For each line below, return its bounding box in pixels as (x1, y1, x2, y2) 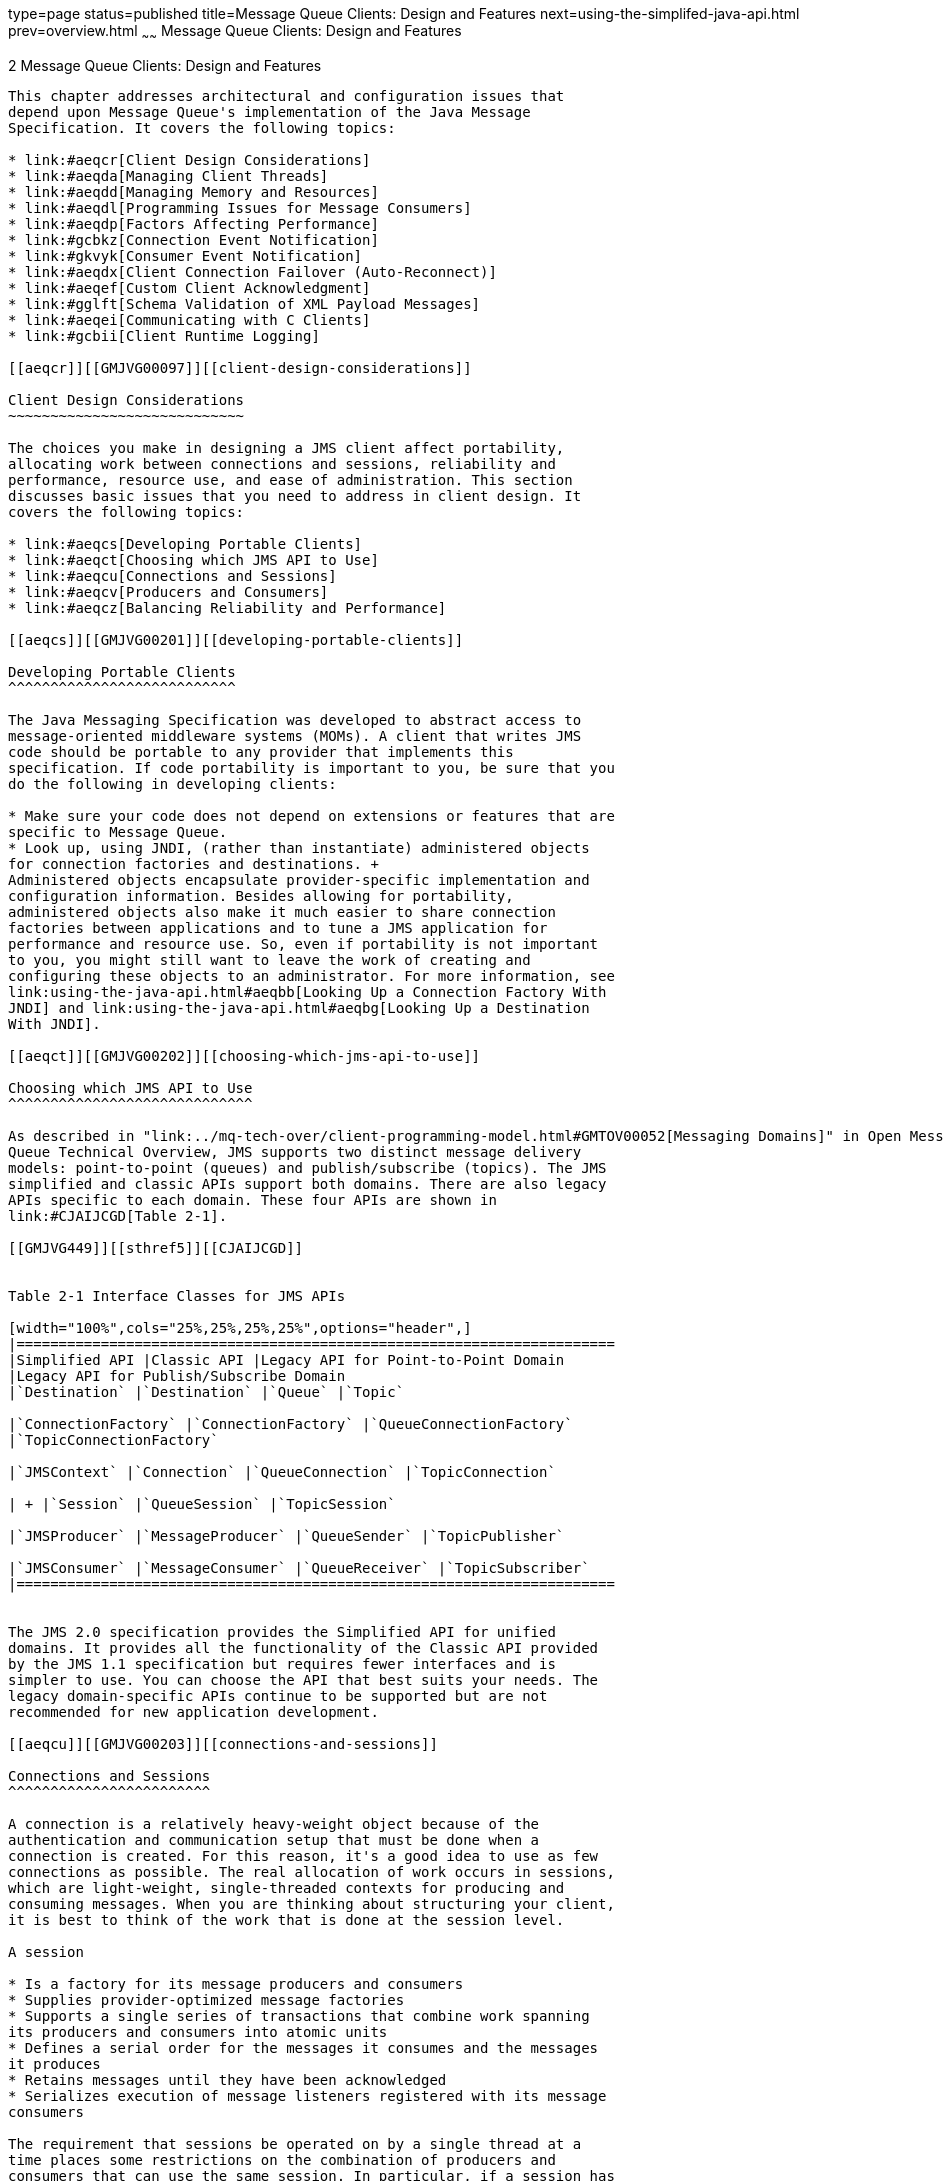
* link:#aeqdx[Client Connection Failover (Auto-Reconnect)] (8, 263, 497, 280)
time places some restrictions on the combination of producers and (8, 2151, 556, 2168)
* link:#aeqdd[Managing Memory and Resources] (8, 183, 379, 200)
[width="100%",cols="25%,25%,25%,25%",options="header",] (8, 1319, 472, 1336)
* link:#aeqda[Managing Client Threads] (8, 167, 329, 184)
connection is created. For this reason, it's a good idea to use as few (8, 1847, 599, 1864)
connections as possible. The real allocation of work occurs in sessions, (8, 1863, 615, 1880)
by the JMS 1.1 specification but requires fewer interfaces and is (8, 1655, 556, 1672)
